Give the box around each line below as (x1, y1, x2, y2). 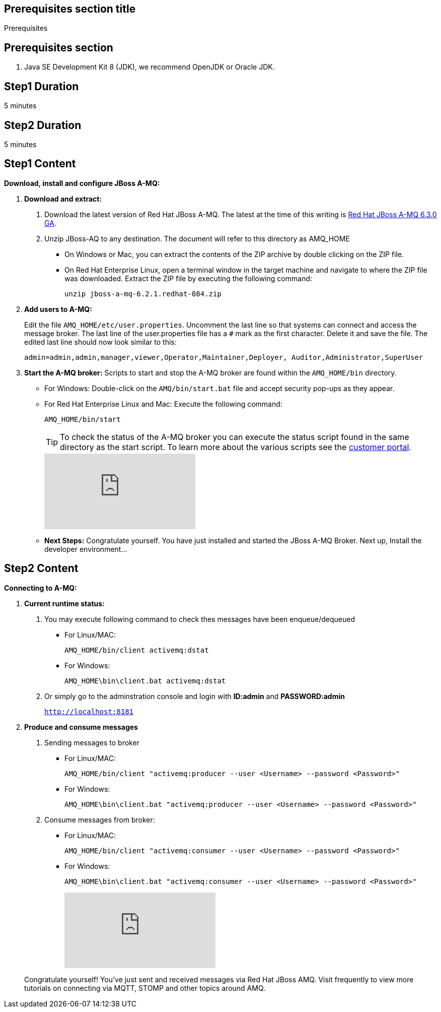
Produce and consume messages (24, 722, 138, 731)
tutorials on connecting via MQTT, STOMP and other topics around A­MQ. (24, 983, 266, 992)
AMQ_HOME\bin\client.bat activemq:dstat (64, 676, 226, 685)
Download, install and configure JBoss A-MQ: (4, 178, 160, 187)
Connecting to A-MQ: (4, 583, 77, 592)
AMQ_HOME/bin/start (44, 415, 121, 423)
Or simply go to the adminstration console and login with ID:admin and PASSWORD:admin (44, 691, 345, 701)
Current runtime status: (24, 599, 105, 608)
